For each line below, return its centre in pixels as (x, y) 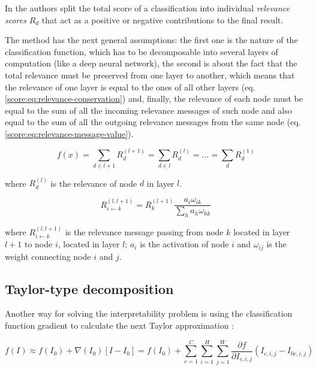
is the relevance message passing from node (144, 231)
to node (38, 244)
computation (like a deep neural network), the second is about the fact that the (151, 63)
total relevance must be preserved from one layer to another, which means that (150, 75)
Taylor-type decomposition (89, 288)
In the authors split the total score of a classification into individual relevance (148, 8)
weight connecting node (48, 256)
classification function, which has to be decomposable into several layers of (142, 51)
